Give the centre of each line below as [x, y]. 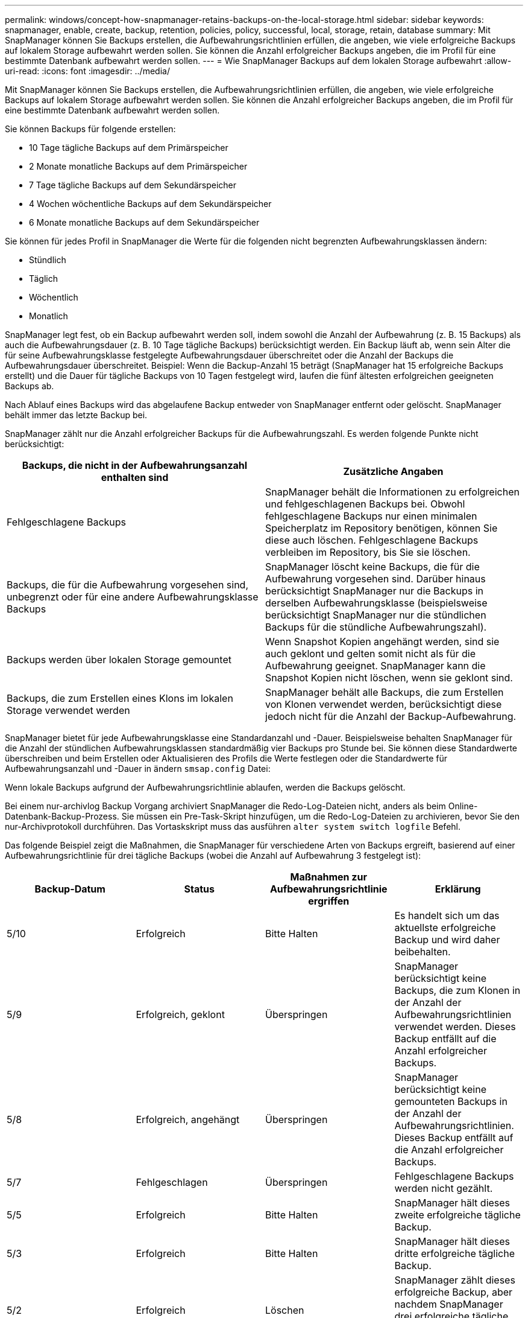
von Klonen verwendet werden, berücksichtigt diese [384, 704]
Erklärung [458, 889]
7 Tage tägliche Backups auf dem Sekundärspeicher [133, 185]
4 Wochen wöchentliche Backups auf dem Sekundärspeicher [150, 204]
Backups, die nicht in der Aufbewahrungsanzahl [135, 465]
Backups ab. [30, 386]
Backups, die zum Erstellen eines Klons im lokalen [120, 698]
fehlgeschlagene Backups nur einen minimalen [371, 516]
